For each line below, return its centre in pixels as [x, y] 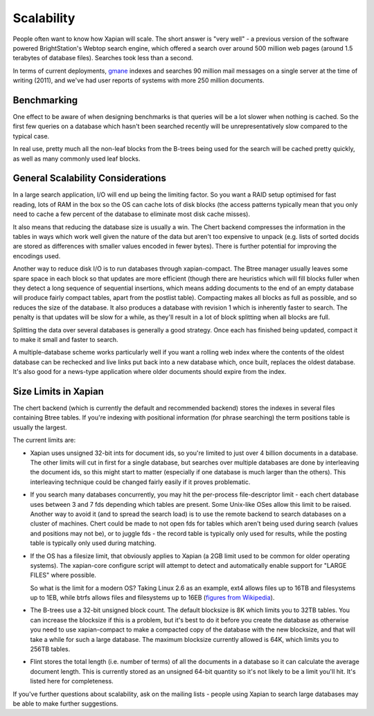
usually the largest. [40, 427]
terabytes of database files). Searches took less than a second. [103, 58]
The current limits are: [44, 440]
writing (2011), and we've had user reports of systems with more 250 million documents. [139, 80]
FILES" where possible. [63, 575]
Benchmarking [45, 100]
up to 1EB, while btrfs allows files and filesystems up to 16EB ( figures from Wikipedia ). [152, 598]
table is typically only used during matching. [93, 543]
